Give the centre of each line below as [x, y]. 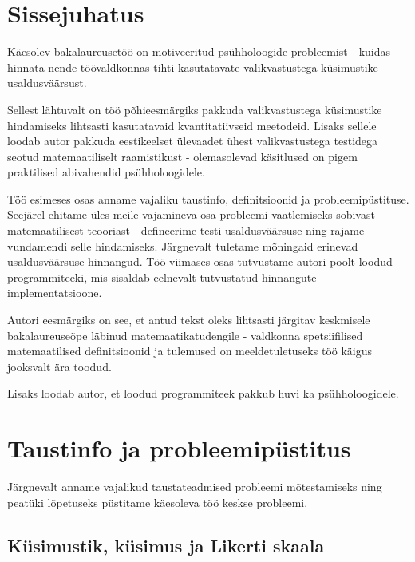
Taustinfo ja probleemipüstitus [179, 448]
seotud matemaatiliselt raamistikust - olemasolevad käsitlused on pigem [182, 156]
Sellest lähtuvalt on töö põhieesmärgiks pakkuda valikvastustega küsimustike [195, 109]
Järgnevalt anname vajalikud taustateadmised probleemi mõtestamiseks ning [195, 487]
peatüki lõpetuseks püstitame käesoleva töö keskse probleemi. [158, 502]
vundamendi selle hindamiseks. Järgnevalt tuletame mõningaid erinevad [183, 245]
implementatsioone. [55, 293]
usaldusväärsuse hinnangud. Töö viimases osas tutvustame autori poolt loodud [200, 261]
